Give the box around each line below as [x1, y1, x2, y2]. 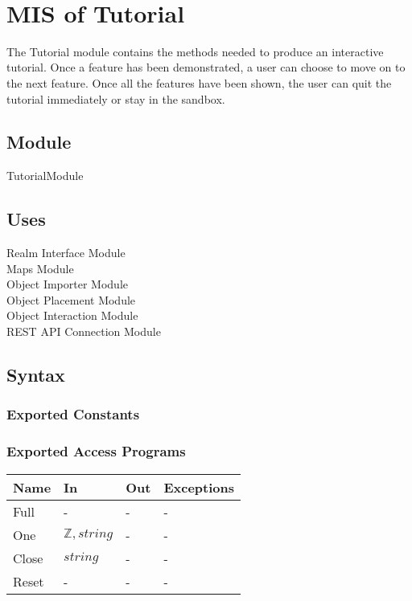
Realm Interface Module [6, 244, 126, 261]
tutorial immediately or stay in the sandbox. [6, 90, 225, 107]
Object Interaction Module [6, 307, 138, 324]
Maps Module [6, 260, 74, 276]
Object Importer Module [6, 276, 128, 292]
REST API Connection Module [6, 323, 161, 340]
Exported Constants [6, 404, 140, 424]
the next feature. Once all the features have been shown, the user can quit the [6, 74, 392, 91]
